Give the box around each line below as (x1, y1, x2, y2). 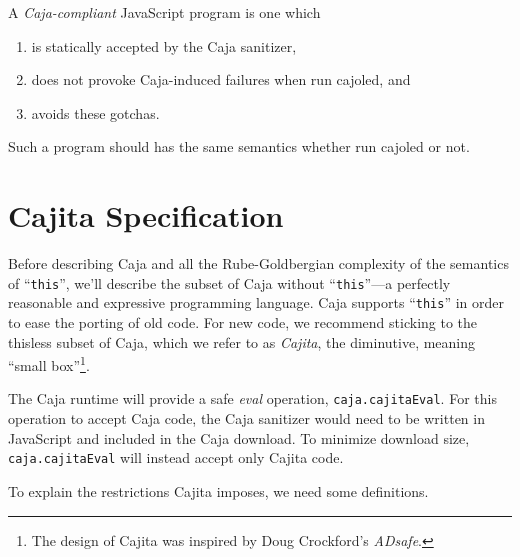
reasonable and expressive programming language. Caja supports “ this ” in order (8, 292, 504, 313)
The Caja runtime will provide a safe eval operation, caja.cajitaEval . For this (8, 388, 497, 409)
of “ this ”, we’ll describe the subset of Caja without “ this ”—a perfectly (8, 272, 451, 293)
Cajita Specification (8, 195, 284, 236)
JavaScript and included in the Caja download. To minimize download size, (8, 427, 470, 448)
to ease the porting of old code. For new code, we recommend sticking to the (8, 312, 478, 332)
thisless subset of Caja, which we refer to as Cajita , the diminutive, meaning (8, 331, 476, 352)
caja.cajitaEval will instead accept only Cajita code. (8, 447, 344, 468)
